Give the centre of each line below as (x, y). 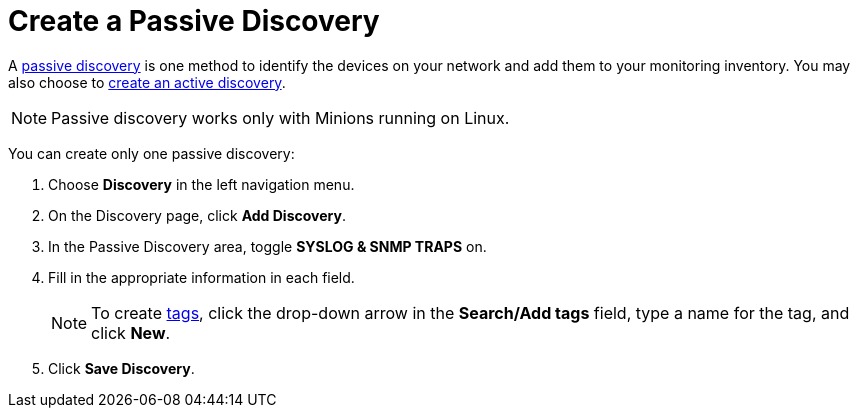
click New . (131, 332)
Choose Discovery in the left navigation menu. (201, 184)
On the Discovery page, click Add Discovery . (197, 215)
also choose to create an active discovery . (147, 82)
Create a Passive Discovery (194, 21)
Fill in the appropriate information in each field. (201, 277)
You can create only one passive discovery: (151, 153)
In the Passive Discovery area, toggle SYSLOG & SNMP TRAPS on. (267, 246)
